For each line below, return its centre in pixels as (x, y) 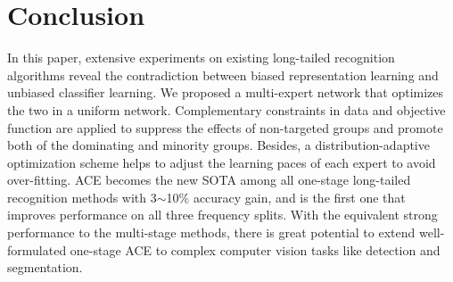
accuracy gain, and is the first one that (299, 197)
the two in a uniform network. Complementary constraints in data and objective (226, 109)
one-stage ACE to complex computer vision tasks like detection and (255, 249)
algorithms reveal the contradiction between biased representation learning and (223, 75)
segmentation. (45, 267)
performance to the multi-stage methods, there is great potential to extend (211, 232)
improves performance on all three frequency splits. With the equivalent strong (222, 215)
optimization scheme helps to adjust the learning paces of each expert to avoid (222, 162)
